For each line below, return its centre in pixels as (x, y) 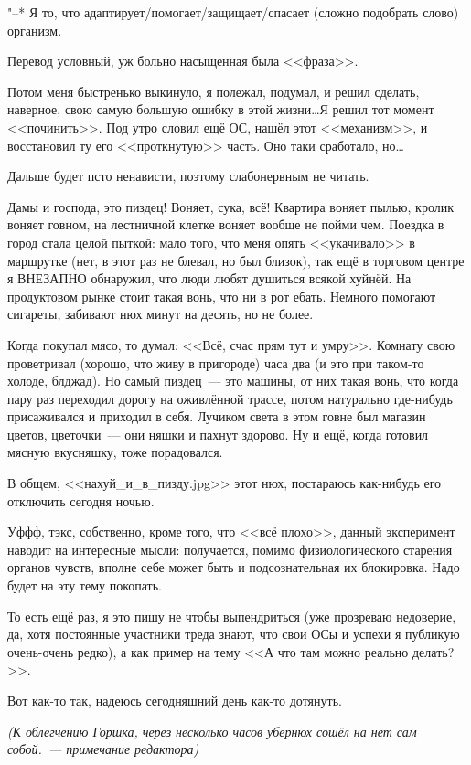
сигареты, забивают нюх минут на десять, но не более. (161, 314)
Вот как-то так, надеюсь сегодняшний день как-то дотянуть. (175, 700)
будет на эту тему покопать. (85, 585)
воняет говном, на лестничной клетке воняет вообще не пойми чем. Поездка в (226, 224)
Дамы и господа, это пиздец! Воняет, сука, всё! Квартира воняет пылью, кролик (230, 206)
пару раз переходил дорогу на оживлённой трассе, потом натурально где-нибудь (230, 398)
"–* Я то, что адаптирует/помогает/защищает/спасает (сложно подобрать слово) (233, 12)
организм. (35, 30)
